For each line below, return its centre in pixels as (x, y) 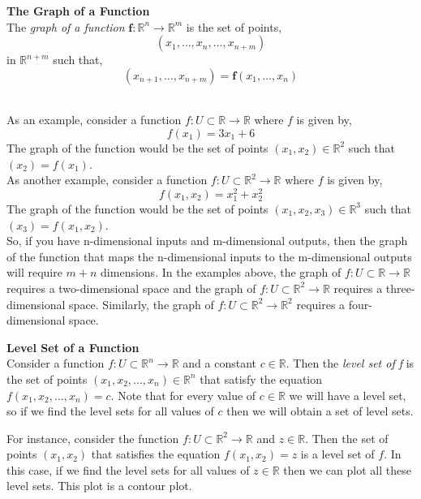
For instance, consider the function (93, 438)
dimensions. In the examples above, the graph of (221, 272)
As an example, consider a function (94, 120)
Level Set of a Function (73, 347)
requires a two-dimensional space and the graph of (131, 288)
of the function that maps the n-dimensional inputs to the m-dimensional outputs (209, 256)
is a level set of (337, 454)
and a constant (219, 363)
